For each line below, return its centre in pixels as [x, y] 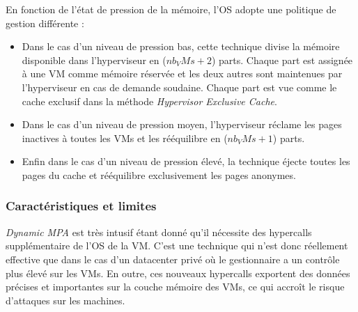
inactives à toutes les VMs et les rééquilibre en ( [125, 138]
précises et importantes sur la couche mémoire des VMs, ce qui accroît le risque [175, 287]
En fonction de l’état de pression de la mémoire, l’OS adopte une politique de [171, 9]
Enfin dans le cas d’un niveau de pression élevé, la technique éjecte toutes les [186, 161]
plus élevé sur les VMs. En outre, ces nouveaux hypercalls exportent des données [178, 273]
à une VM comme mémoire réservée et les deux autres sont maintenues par [182, 73]
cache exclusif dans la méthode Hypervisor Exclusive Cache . [149, 101]
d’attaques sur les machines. [65, 300]
